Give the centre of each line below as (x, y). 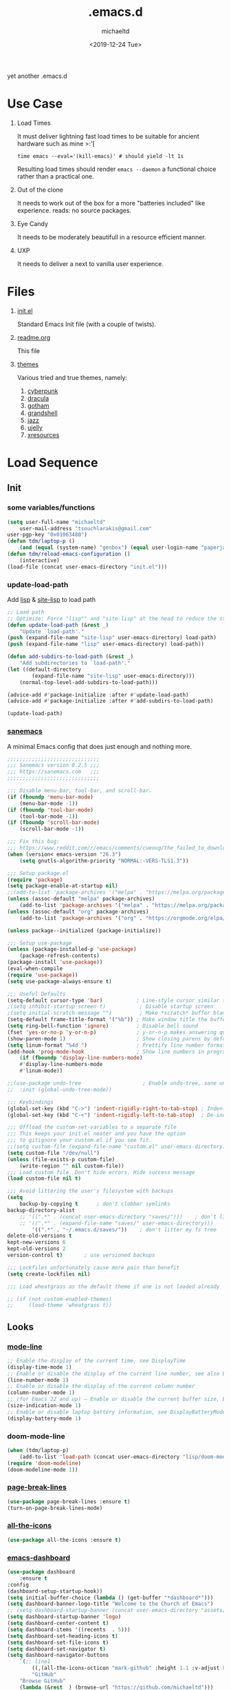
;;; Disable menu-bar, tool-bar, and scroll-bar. (80, 791)
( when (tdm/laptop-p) (38, 1451)
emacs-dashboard (39, 1558)
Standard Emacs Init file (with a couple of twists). (87, 324)
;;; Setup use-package (40, 943)
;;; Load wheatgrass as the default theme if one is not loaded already (113, 1287)
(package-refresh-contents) (59, 956)
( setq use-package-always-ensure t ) (59, 981)
